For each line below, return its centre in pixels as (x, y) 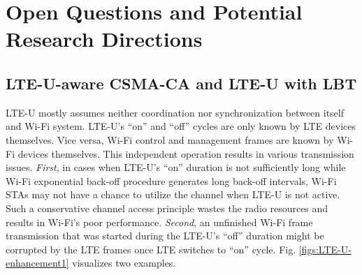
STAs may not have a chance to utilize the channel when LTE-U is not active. (173, 194)
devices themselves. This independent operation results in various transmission (186, 153)
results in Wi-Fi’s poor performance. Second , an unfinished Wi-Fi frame (159, 222)
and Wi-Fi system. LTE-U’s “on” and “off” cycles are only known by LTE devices (181, 126)
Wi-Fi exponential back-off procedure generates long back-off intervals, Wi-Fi (171, 180)
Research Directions (104, 39)
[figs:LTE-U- (325, 249)
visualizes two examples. (124, 263)
